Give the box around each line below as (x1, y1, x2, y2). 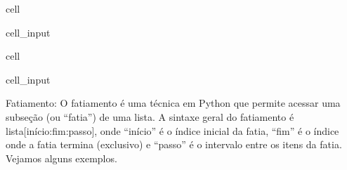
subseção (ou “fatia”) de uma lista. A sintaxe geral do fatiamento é (6, 109, 294, 124)
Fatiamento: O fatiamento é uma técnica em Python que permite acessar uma (6, 96, 341, 110)
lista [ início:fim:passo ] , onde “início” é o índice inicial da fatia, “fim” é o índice (6, 123, 339, 138)
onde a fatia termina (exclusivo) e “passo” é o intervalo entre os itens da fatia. (6, 137, 342, 152)
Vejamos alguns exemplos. (6, 150, 117, 165)
